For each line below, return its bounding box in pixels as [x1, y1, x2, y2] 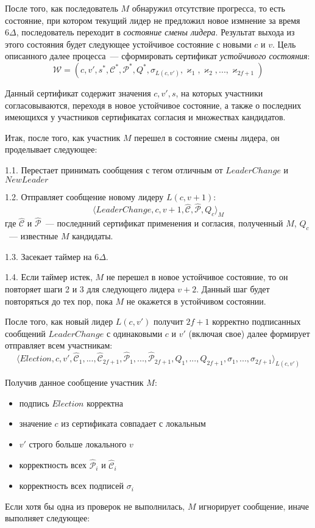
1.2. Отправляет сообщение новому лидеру [5, 190, 164, 203]
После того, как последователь [5, 2, 118, 14]
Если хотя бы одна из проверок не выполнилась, [5, 499, 185, 512]
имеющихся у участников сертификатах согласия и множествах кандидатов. [5, 110, 286, 123]
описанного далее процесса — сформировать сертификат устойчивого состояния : [5, 49, 310, 62]
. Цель [272, 37, 296, 50]
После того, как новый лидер [5, 315, 113, 328]
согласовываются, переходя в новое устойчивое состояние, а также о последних [5, 98, 302, 111]
